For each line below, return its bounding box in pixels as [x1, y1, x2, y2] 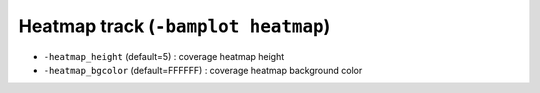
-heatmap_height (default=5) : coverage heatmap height [43, 50, 285, 62]
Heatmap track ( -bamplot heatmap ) [18, 15, 331, 37]
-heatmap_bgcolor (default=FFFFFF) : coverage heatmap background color [43, 64, 363, 76]
